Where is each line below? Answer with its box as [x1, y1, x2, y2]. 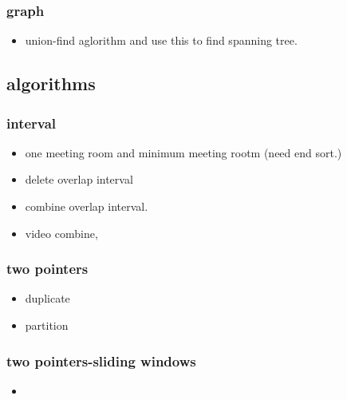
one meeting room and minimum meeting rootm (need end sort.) [25, 144, 342, 160]
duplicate [25, 290, 70, 307]
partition [25, 317, 69, 333]
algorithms [6, 71, 96, 96]
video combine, [25, 224, 98, 241]
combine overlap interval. [25, 198, 148, 214]
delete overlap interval [25, 171, 133, 188]
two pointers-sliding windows [6, 350, 196, 370]
